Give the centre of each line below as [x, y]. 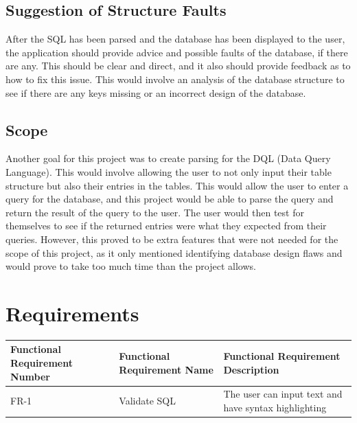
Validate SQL [147, 401]
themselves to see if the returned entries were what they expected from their [166, 226]
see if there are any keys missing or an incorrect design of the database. [156, 92]
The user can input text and [283, 394]
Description [251, 369]
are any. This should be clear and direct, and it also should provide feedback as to [178, 66]
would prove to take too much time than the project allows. [131, 266]
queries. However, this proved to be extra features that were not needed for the [172, 239]
